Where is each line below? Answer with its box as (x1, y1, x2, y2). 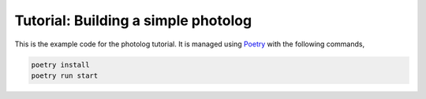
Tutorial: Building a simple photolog (14, 12, 252, 29)
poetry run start (31, 71, 99, 80)
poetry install (31, 60, 90, 69)
